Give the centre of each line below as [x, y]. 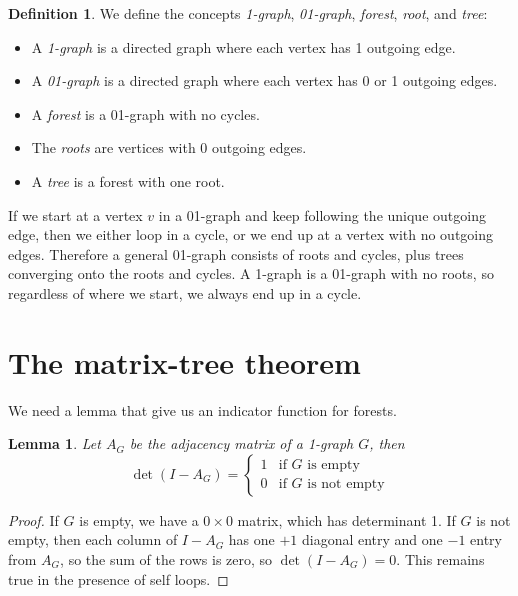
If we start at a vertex [75, 214]
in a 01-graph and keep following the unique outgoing [322, 214]
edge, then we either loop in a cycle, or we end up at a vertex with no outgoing [251, 234]
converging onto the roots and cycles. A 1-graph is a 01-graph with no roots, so [251, 273]
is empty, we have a [139, 519]
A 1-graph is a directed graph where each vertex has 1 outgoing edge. [243, 46]
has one [251, 539]
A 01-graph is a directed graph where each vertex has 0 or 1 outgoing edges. [264, 80]
